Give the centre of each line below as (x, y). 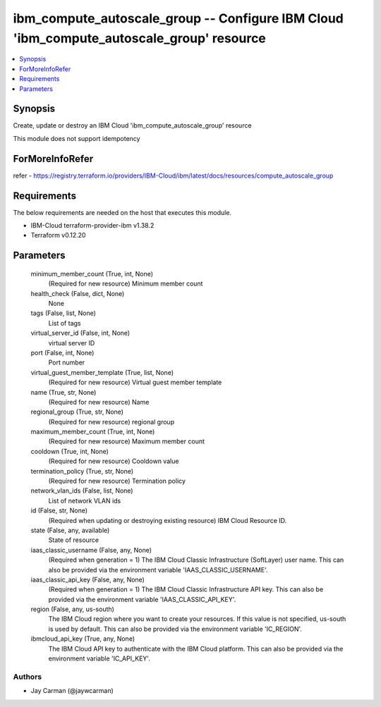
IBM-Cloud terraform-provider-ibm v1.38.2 (92, 226)
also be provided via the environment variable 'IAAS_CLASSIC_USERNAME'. (158, 570)
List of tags (65, 323)
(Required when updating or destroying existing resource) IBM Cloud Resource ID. (168, 520)
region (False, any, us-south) (72, 609)
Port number (67, 362)
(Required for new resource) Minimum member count (126, 284)
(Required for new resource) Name (99, 402)
